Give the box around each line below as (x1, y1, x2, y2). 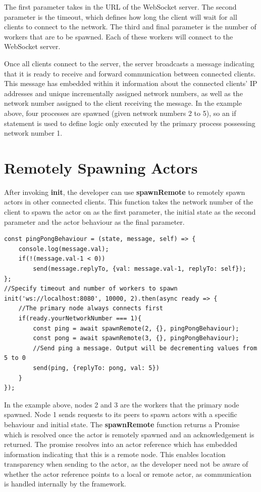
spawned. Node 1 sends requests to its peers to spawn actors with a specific (4, 409, 237, 420)
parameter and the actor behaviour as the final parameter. (4, 216, 185, 227)
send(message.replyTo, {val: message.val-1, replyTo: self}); (33, 265, 246, 272)
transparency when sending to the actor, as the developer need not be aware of (4, 459, 248, 469)
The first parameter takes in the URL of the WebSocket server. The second (4, 2, 237, 12)
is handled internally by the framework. (4, 478, 126, 489)
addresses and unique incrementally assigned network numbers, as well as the (4, 88, 243, 98)
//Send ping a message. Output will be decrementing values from (33, 344, 257, 352)
